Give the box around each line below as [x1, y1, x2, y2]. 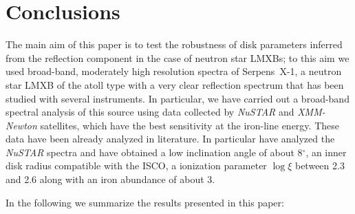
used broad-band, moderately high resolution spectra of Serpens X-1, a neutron [6, 64, 342, 78]
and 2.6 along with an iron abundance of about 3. [6, 172, 215, 186]
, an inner [305, 145, 347, 159]
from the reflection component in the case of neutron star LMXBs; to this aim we [6, 50, 349, 65]
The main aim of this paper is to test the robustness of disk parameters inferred [6, 37, 343, 52]
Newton [6, 118, 37, 132]
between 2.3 [294, 158, 345, 173]
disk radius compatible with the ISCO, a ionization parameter [6, 158, 267, 173]
